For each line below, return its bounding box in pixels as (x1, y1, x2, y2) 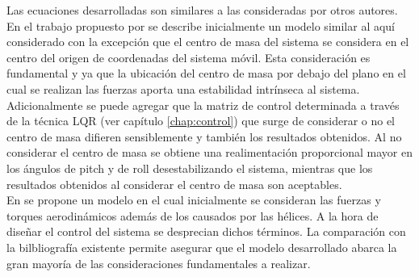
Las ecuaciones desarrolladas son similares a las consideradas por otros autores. (6, 2, 398, 18)
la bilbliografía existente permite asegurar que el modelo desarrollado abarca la (6, 238, 397, 255)
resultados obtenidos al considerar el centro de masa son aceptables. (6, 175, 342, 192)
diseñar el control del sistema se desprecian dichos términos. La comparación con (6, 223, 406, 240)
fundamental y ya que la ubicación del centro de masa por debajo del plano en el (6, 65, 406, 82)
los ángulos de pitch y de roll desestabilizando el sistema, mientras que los (6, 159, 373, 176)
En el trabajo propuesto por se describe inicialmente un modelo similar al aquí (6, 17, 395, 34)
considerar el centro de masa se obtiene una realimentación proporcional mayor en (6, 144, 413, 161)
